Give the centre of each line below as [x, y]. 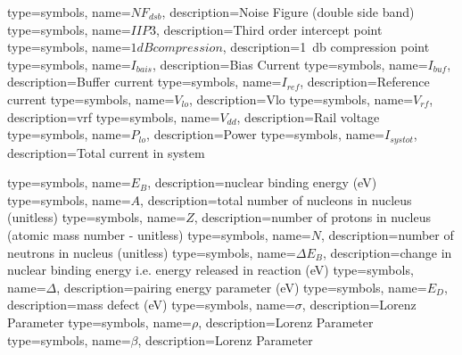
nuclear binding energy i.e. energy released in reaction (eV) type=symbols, [210, 270]
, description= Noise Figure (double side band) [288, 12]
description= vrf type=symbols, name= [114, 116]
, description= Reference [365, 82]
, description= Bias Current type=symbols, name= [290, 64]
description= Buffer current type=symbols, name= [144, 82]
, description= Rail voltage [308, 116]
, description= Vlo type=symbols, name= [301, 99]
